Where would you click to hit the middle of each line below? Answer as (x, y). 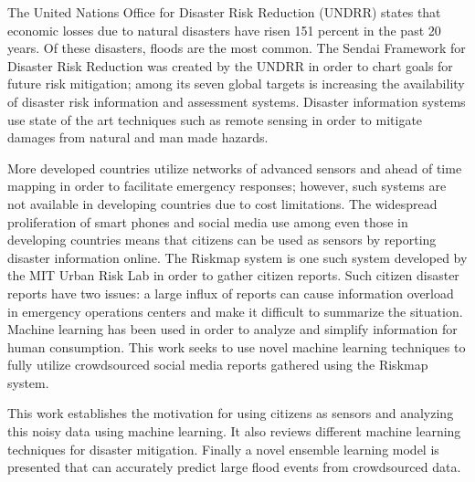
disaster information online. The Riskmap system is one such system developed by (237, 257)
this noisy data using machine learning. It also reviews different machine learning (234, 431)
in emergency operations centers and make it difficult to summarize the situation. (235, 311)
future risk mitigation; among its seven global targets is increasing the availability (236, 84)
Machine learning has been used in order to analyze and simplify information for (232, 329)
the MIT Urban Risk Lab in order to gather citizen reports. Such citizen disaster (233, 275)
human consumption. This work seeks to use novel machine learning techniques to (237, 346)
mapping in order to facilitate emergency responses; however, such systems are (227, 186)
